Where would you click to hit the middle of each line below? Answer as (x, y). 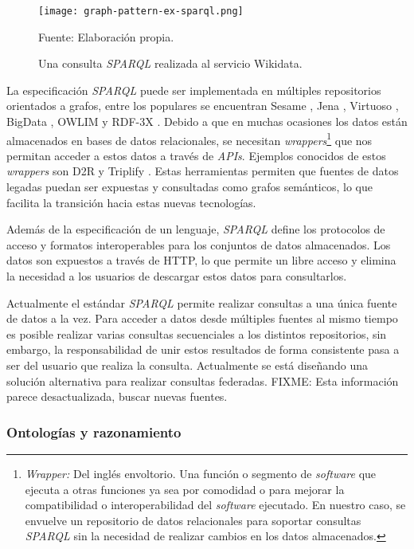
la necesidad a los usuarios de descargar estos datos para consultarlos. (177, 276)
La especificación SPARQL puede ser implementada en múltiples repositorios (194, 90)
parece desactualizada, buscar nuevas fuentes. (117, 396)
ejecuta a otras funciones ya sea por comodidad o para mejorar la (185, 489)
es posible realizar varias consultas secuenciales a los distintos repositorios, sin (197, 333)
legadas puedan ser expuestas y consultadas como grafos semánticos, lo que (189, 187)
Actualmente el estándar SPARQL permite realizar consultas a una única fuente (202, 302)
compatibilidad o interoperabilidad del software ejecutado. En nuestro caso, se (215, 505)
